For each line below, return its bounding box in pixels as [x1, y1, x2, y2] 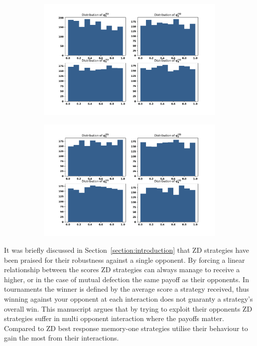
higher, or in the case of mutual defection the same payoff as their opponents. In [4, 274, 249, 284]
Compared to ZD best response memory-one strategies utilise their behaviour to [4, 323, 248, 333]
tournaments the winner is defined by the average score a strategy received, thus [4, 284, 250, 294]
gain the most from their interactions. [4, 333, 119, 343]
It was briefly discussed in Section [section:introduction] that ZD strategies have [4, 244, 250, 255]
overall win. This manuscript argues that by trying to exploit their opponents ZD [4, 303, 253, 314]
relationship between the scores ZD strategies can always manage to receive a [4, 264, 240, 275]
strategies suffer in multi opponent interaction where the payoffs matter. [4, 313, 224, 324]
